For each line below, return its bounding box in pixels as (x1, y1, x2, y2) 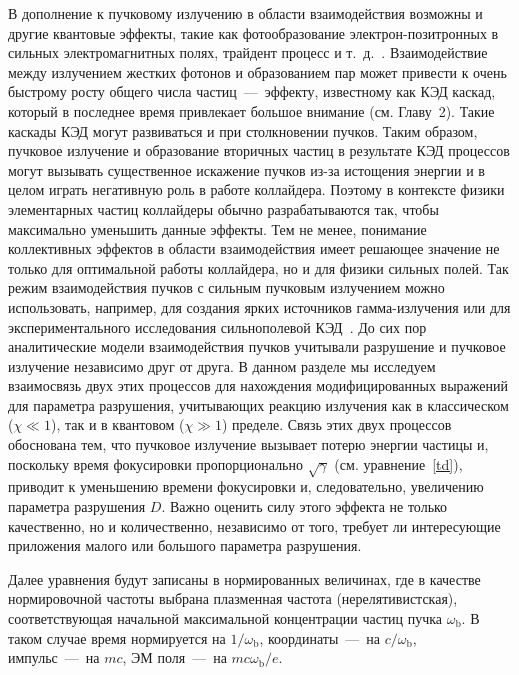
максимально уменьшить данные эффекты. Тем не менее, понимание (8, 218, 427, 239)
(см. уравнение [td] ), (334, 453, 463, 474)
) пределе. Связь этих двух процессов (221, 414, 452, 435)
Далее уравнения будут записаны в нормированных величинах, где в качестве (8, 568, 481, 589)
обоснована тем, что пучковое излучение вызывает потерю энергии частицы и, (8, 434, 489, 455)
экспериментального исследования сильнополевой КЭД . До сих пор (8, 316, 427, 337)
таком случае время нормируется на (8, 627, 226, 648)
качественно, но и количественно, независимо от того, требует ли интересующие (8, 515, 501, 536)
